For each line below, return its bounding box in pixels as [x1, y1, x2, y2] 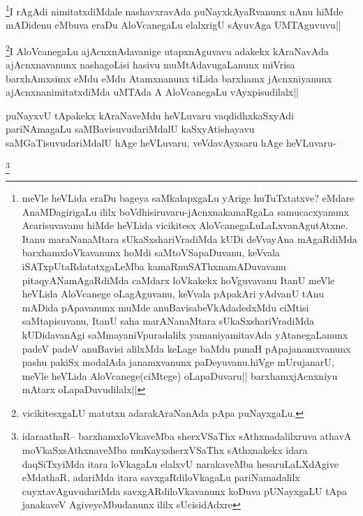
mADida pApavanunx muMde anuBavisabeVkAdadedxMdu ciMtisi [22, 300, 309, 314]
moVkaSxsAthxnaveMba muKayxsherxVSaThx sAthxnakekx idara [22, 443, 308, 457]
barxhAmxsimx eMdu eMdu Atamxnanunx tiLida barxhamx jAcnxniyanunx [6, 71, 332, 85]
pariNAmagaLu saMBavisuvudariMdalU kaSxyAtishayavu [6, 121, 255, 136]
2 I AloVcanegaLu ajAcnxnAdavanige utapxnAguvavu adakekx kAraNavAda [6, 41, 329, 58]
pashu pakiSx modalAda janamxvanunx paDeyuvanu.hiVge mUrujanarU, [22, 355, 334, 369]
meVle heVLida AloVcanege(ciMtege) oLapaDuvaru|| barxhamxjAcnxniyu [22, 368, 338, 383]
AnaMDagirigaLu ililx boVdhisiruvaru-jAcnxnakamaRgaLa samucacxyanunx [22, 204, 349, 219]
